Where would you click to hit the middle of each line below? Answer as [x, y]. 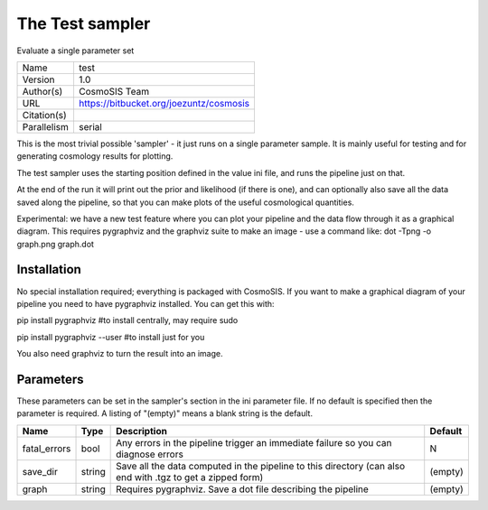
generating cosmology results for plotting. [95, 156]
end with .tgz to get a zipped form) [190, 477]
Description [141, 431]
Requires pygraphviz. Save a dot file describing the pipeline [243, 489]
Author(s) [42, 91]
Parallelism [46, 126]
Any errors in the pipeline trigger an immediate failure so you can [254, 442]
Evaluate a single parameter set [75, 51]
